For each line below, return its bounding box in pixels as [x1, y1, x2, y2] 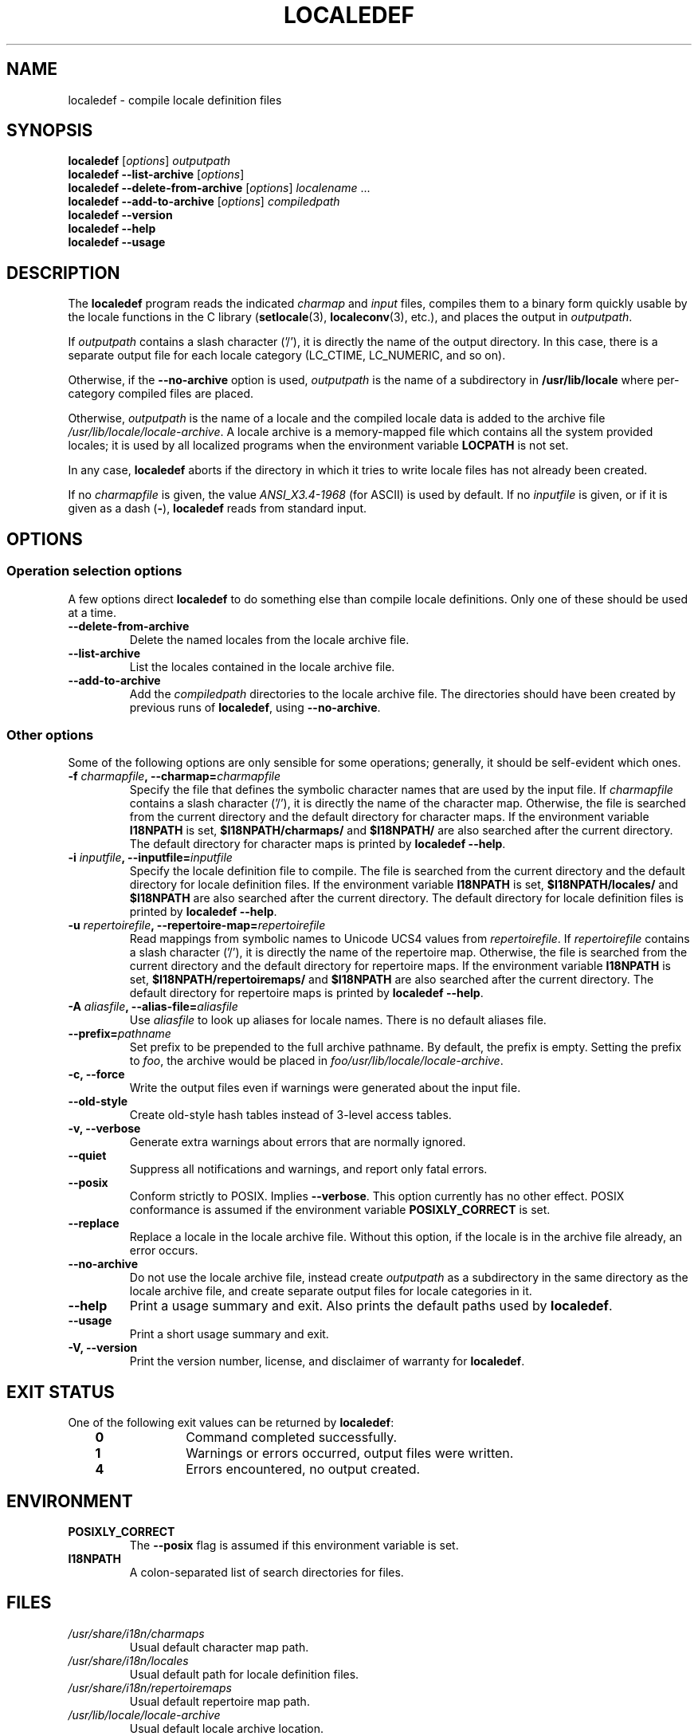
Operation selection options [6, 563, 182, 579]
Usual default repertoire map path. [129, 1694, 310, 1708]
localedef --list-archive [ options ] [68, 167, 245, 182]
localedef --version [68, 208, 173, 222]
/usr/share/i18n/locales [68, 1653, 189, 1667]
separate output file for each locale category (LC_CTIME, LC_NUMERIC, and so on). [68, 348, 506, 363]
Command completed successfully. [186, 1429, 398, 1446]
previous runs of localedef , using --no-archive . [129, 700, 381, 714]
